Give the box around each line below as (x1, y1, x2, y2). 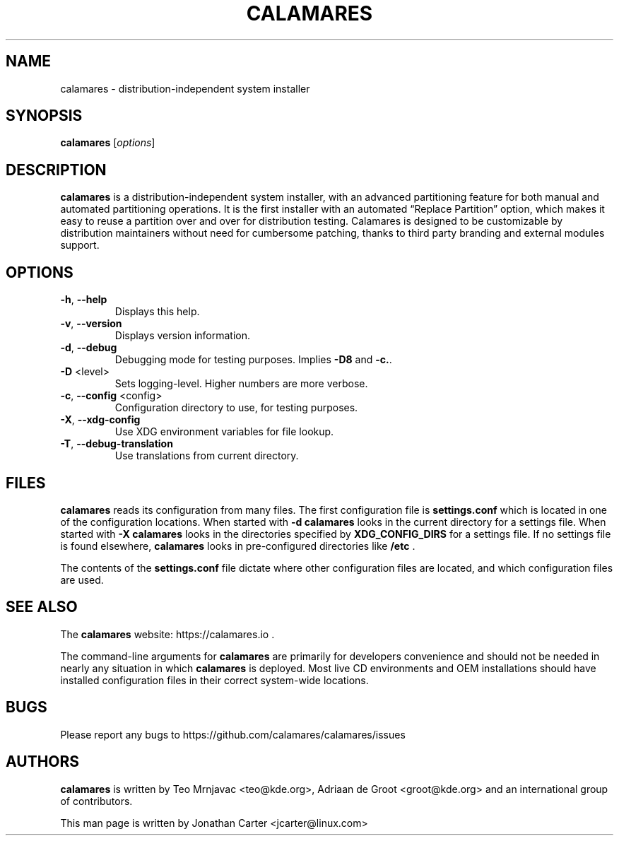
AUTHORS (6, 753, 80, 771)
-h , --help (60, 293, 107, 306)
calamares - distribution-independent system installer (60, 82, 310, 95)
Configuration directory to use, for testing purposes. (114, 401, 358, 414)
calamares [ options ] (60, 136, 155, 149)
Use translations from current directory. (114, 449, 299, 462)
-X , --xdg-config (60, 413, 141, 426)
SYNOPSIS (6, 107, 83, 125)
